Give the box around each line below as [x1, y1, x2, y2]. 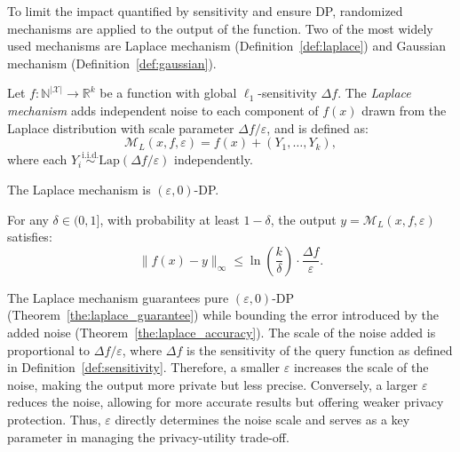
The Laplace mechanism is [7, 179, 151, 198]
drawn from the [361, 100, 447, 119]
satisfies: [7, 227, 52, 246]
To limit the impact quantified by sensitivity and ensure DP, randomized [7, 2, 403, 20]
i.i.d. [82, 150, 99, 160]
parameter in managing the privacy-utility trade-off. [7, 427, 289, 446]
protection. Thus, [7, 409, 101, 428]
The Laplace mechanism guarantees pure [7, 288, 229, 306]
